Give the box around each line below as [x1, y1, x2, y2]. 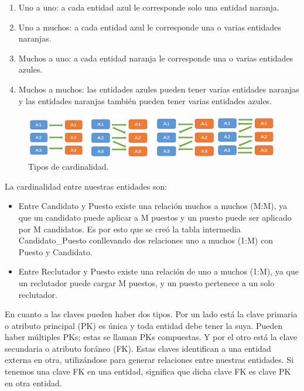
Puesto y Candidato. [18, 245, 93, 258]
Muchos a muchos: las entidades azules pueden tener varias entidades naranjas [18, 83, 299, 95]
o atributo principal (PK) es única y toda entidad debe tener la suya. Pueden [5, 319, 283, 331]
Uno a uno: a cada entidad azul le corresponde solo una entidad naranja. [18, 1, 279, 13]
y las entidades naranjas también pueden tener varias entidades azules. [18, 94, 272, 107]
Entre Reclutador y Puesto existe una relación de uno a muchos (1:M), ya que [18, 265, 299, 277]
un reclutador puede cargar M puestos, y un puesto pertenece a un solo [18, 276, 275, 289]
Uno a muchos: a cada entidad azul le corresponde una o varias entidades [18, 20, 281, 33]
